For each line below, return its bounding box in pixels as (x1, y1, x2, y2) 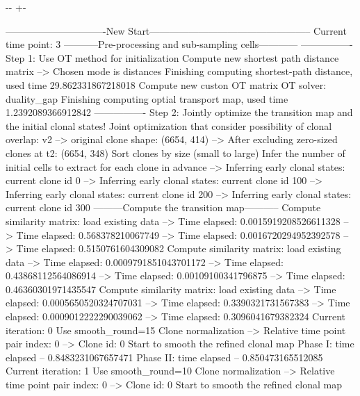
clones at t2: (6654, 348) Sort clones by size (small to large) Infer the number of (6, 145, 345, 160)
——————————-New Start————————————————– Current (6, 23, 347, 38)
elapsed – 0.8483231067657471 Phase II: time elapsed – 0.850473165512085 (6, 349, 323, 364)
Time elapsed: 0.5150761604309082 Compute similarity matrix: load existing (16, 241, 341, 256)
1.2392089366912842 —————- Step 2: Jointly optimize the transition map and (6, 105, 353, 119)
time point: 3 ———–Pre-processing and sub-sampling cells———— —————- (6, 37, 353, 51)
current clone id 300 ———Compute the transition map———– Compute (6, 200, 321, 215)
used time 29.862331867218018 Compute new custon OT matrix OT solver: (6, 77, 327, 92)
